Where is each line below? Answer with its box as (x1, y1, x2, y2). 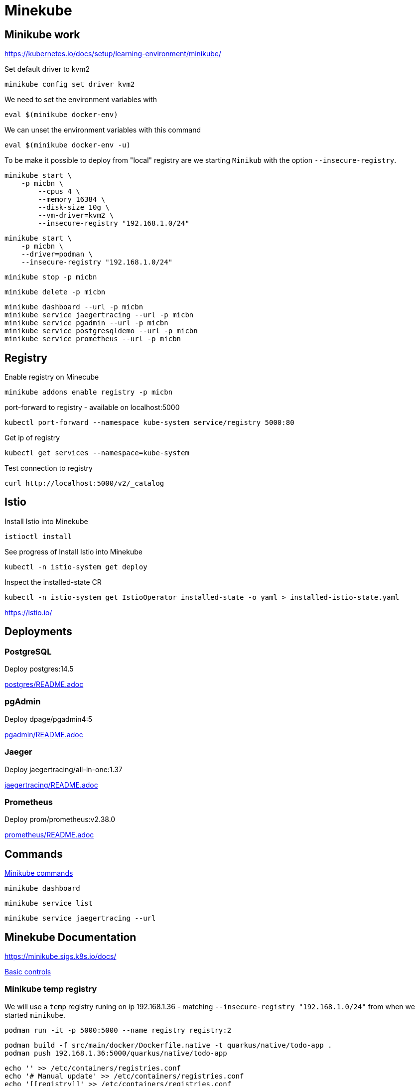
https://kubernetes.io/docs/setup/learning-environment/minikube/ (4, 49, 221, 58)
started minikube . (4, 1010, 65, 1019)
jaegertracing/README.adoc (4, 780, 98, 789)
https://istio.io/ (4, 608, 52, 617)
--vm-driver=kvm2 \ (38, 211, 114, 220)
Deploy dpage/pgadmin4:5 (4, 714, 92, 723)
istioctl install (4, 532, 72, 541)
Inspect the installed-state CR (4, 577, 102, 586)
